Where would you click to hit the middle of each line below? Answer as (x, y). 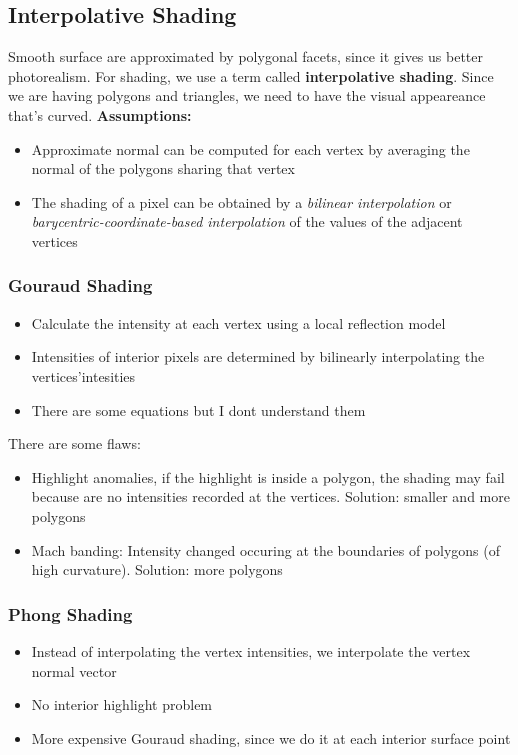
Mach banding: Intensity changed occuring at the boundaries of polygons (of (265, 549)
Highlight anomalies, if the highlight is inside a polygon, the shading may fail (268, 476)
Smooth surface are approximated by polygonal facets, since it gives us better (245, 56)
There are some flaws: (74, 443)
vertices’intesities (83, 375)
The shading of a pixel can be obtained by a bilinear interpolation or (241, 201)
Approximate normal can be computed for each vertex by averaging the (250, 148)
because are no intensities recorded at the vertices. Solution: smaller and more (270, 496)
